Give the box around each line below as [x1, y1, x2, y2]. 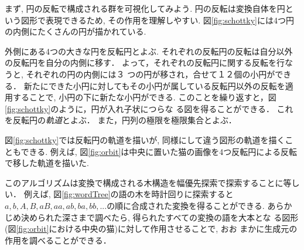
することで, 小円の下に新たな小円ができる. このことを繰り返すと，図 [12, 91, 276, 103]
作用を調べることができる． [5, 234, 111, 246]
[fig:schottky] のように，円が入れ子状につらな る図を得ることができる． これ [5, 102, 293, 114]
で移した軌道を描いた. [5, 157, 89, 169]
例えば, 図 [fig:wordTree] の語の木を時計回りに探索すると [23, 188, 234, 200]
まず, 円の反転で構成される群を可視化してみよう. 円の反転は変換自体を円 [5, 2, 285, 14]
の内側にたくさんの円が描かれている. [5, 25, 146, 38]
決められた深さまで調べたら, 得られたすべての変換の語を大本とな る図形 [21, 211, 299, 223]
